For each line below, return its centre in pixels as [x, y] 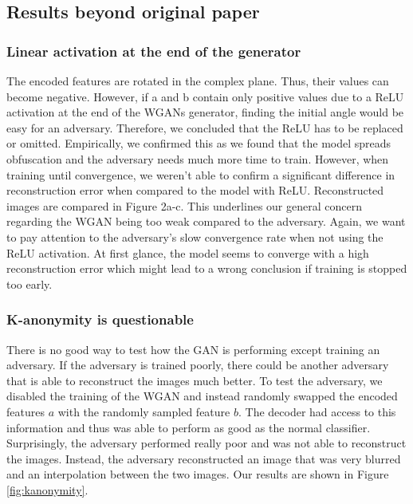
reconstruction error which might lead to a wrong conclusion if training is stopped [207, 268]
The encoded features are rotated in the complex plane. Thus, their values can [198, 81]
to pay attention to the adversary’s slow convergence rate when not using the [195, 236]
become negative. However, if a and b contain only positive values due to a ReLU [205, 96]
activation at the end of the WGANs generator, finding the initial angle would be [205, 112]
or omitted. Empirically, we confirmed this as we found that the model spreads [199, 143]
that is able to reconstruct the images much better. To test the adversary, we [195, 380]
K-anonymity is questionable [100, 319]
